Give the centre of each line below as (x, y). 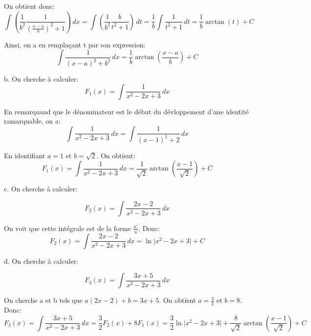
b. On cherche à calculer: (41, 79)
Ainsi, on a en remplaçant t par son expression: (75, 44)
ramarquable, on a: (32, 121)
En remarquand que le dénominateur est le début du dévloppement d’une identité (126, 111)
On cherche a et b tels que (43, 300)
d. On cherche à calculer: (41, 261)
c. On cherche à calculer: (41, 189)
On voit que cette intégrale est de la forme (67, 228)
